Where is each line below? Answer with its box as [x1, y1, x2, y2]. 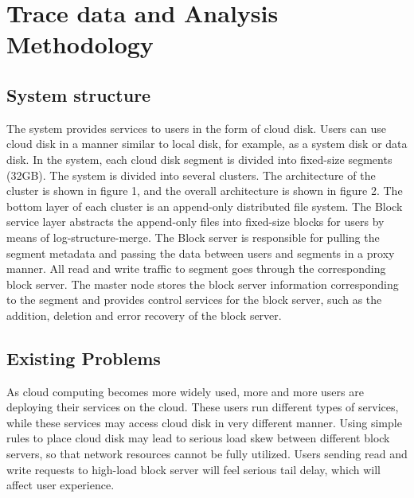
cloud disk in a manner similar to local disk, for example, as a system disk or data [6, 135, 408, 152]
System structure [6, 82, 151, 107]
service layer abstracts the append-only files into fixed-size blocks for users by [6, 213, 385, 230]
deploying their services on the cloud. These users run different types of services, [6, 399, 399, 415]
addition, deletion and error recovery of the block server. [6, 306, 282, 323]
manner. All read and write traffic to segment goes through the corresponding [6, 260, 386, 277]
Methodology [6, 28, 154, 60]
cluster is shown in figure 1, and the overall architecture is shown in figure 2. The [6, 182, 403, 199]
